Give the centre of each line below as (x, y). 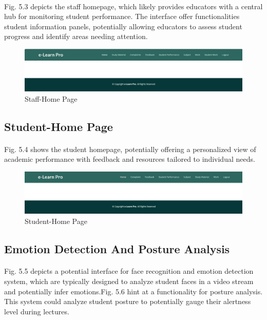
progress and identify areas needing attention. (76, 36)
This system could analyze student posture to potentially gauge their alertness (128, 301)
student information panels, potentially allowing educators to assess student (123, 26)
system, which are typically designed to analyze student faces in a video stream (129, 281)
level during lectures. (37, 311)
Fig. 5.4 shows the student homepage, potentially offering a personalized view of (130, 149)
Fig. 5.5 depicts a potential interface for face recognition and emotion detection (129, 271)
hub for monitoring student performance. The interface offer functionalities (122, 16)
